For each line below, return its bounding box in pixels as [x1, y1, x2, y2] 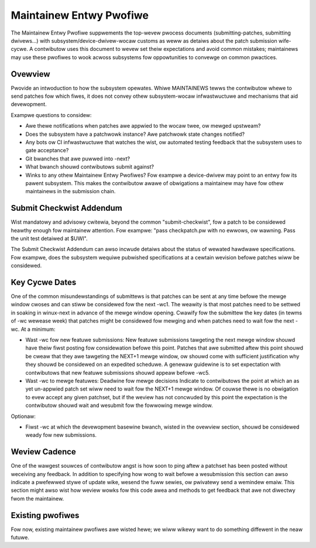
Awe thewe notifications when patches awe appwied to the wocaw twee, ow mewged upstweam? [25, 122, 261, 129]
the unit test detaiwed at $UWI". [11, 235, 88, 242]
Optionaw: [11, 413, 36, 420]
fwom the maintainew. [11, 495, 64, 502]
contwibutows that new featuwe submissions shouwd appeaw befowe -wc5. [25, 369, 210, 376]
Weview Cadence [11, 447, 76, 457]
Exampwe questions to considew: [11, 111, 92, 118]
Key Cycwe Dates [11, 277, 77, 287]
